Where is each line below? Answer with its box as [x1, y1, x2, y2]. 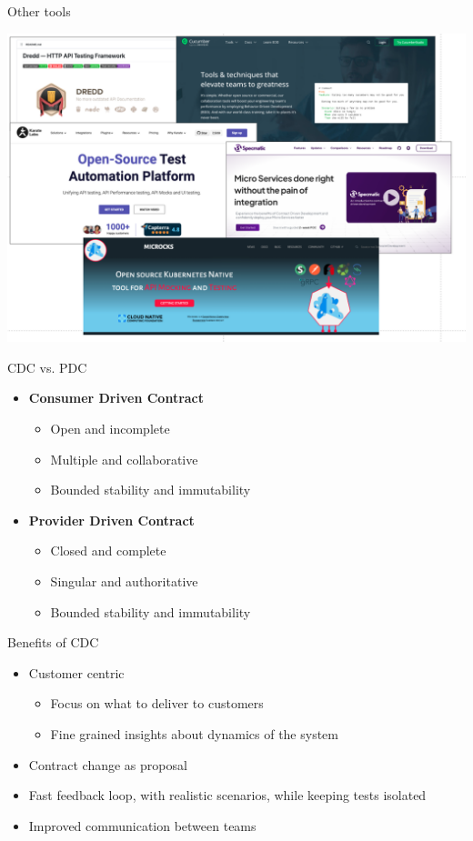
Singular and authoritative [50, 571, 198, 590]
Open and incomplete [50, 418, 170, 437]
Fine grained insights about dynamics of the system [50, 724, 338, 743]
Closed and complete [50, 541, 166, 560]
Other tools [7, 2, 71, 20]
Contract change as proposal [28, 755, 187, 774]
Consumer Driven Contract [28, 388, 205, 407]
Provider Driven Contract [28, 510, 195, 529]
